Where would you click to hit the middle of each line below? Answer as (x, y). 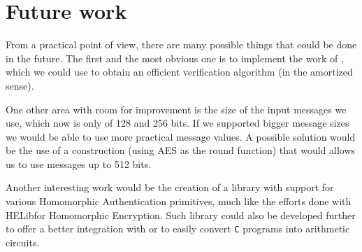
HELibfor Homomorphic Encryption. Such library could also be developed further (181, 215)
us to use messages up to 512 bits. (79, 163)
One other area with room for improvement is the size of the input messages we (176, 109)
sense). (20, 85)
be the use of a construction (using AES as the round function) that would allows (181, 150)
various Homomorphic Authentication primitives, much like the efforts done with (179, 201)
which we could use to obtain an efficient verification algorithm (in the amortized (179, 72)
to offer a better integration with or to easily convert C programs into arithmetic (178, 229)
